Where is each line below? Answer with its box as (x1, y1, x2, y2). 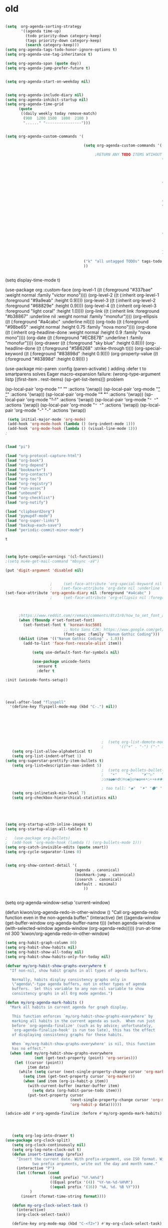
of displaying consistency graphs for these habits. (11, 1033, 124, 1038)
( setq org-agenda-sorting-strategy (5, 24, 81, 29)
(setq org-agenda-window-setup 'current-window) (5, 900, 110, 906)
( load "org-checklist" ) (5, 495, 55, 500)
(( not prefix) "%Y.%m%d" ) (49, 1175, 104, 1180)
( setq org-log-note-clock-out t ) (11, 1147, 81, 1152)
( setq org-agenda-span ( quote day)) (5, 61, 81, 66)
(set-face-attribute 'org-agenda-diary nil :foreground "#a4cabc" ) (5, 591, 151, 596)
